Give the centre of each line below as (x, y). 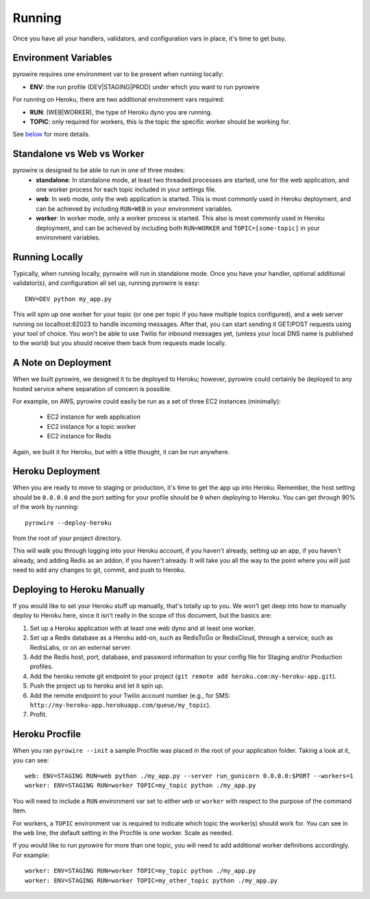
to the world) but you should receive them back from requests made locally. (120, 343)
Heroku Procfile (47, 734)
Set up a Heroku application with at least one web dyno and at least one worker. (143, 628)
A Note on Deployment (62, 363)
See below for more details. (51, 135)
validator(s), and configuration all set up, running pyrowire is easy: (106, 283)
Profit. (38, 714)
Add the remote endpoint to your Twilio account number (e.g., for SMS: (130, 695)
